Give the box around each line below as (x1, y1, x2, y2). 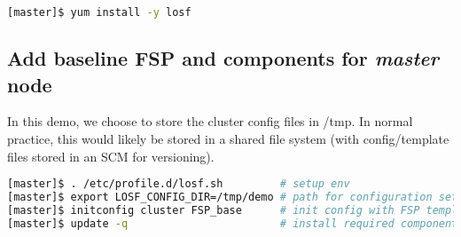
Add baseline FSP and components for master (7, 44, 439, 72)
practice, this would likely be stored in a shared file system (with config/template (7, 130, 449, 148)
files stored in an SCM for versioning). (7, 146, 215, 165)
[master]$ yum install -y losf (7, 6, 191, 19)
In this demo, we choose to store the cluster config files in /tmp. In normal (7, 112, 413, 130)
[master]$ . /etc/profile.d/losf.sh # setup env (7, 178, 350, 191)
